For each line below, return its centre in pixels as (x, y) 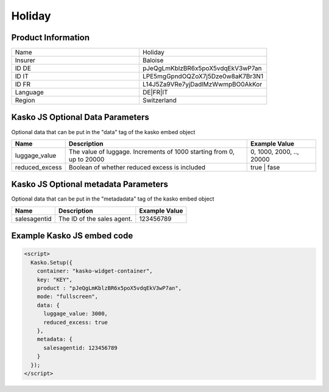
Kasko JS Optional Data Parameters (80, 117)
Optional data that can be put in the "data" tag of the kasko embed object (103, 132)
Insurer (25, 60)
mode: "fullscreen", (68, 297)
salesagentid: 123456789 (81, 348)
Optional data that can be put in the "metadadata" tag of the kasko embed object (113, 199)
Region (25, 101)
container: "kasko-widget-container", (95, 271)
